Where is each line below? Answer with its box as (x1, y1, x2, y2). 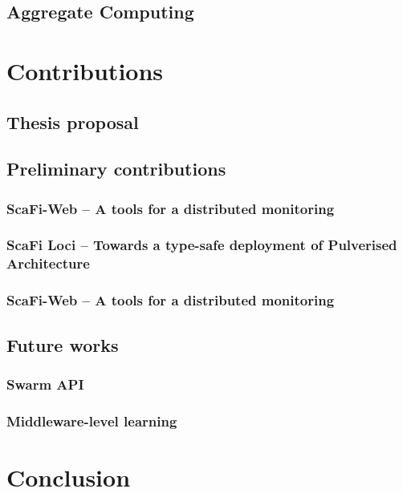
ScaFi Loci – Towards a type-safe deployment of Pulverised (6, 235, 397, 255)
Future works (6, 332, 119, 357)
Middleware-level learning (6, 410, 177, 430)
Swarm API (6, 374, 84, 394)
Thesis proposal (6, 109, 139, 134)
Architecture (6, 253, 90, 273)
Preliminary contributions (6, 156, 226, 181)
